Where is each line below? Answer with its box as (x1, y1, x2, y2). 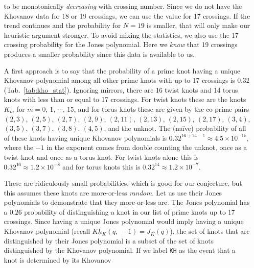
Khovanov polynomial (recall (4, 226, 90, 236)
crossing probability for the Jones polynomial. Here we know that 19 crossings (4, 39, 237, 49)
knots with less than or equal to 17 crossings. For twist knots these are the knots (4, 94, 246, 104)
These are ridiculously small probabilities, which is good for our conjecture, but (4, 178, 242, 188)
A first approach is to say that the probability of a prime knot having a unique (4, 65, 241, 75)
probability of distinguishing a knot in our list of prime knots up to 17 (24, 206, 235, 217)
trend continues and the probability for (4, 20, 121, 30)
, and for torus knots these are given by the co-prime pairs (73, 103, 249, 114)
